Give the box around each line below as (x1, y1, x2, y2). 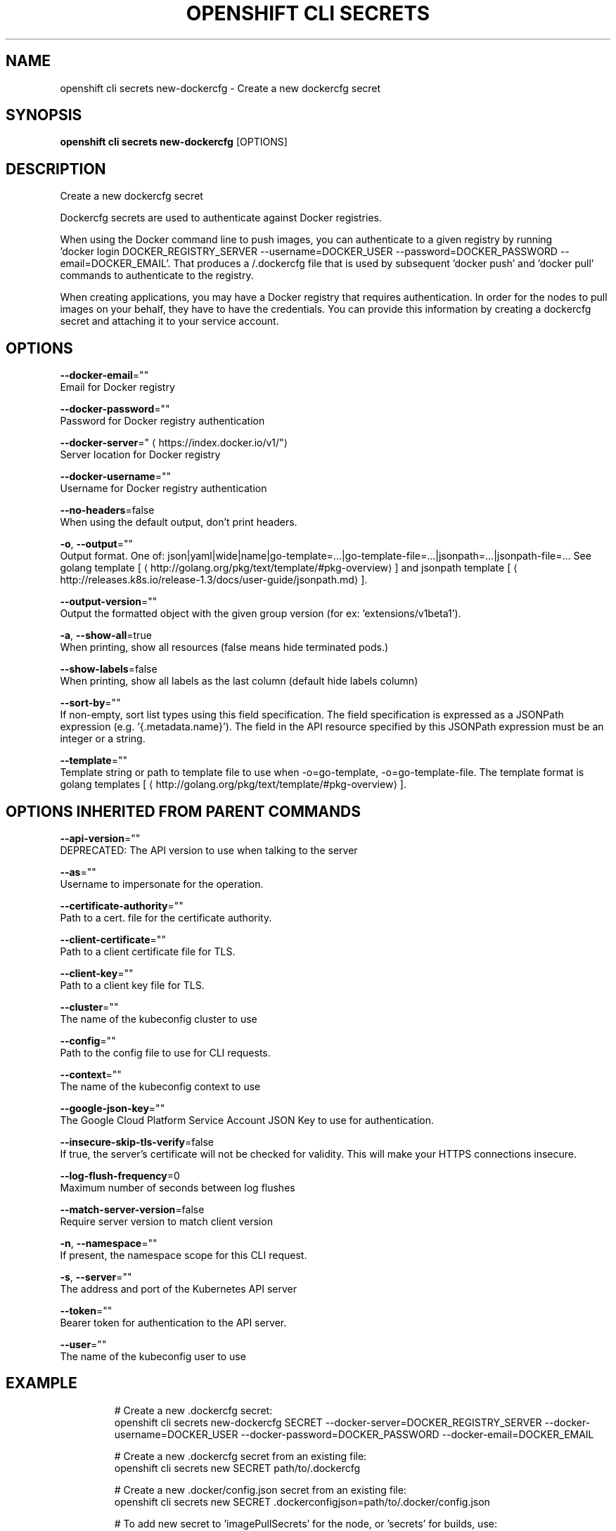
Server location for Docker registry (60, 448, 221, 461)
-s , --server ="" (60, 1270, 132, 1283)
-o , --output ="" (60, 538, 134, 550)
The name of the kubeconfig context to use (60, 1080, 261, 1092)
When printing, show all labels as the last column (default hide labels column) (60, 675, 418, 687)
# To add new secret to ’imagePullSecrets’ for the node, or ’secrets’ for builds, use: (114, 1517, 497, 1530)
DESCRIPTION (6, 160, 106, 178)
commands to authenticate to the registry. (60, 269, 254, 282)
